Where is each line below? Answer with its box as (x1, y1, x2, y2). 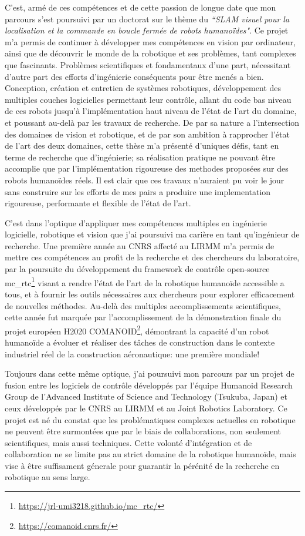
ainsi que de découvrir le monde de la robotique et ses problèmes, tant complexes (5, 47, 296, 59)
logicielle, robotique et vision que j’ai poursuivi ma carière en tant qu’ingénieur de (5, 228, 300, 240)
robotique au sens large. (5, 471, 90, 483)
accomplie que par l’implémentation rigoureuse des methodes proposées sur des (5, 162, 289, 175)
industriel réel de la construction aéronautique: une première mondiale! (5, 347, 260, 360)
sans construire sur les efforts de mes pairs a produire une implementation (5, 185, 271, 197)
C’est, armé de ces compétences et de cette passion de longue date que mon (5, 1, 276, 13)
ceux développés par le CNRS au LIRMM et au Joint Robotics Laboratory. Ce (5, 401, 287, 414)
